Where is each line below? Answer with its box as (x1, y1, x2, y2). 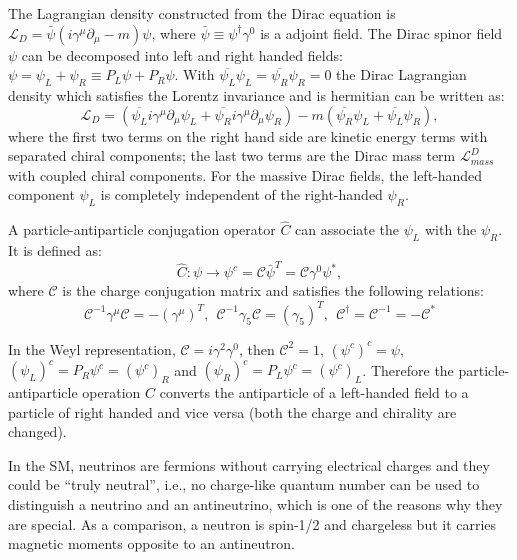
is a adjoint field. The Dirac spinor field (260, 22, 503, 43)
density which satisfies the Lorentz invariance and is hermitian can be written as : (8, 84, 505, 105)
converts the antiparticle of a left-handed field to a (159, 382, 469, 403)
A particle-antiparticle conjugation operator (8, 219, 276, 240)
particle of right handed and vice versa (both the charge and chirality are (8, 401, 457, 422)
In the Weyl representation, (8, 338, 176, 359)
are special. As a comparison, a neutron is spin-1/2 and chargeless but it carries (8, 513, 497, 534)
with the (424, 219, 477, 240)
